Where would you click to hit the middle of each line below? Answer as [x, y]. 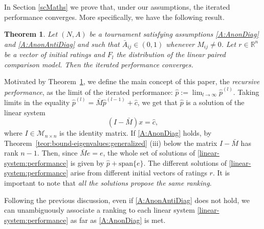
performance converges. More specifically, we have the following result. [114, 17]
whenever [180, 44]
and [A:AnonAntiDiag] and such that [62, 44]
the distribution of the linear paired [171, 54]
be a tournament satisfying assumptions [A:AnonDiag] [174, 34]
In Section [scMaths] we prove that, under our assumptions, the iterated [117, 7]
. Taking [246, 92]
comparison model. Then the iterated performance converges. [99, 64]
